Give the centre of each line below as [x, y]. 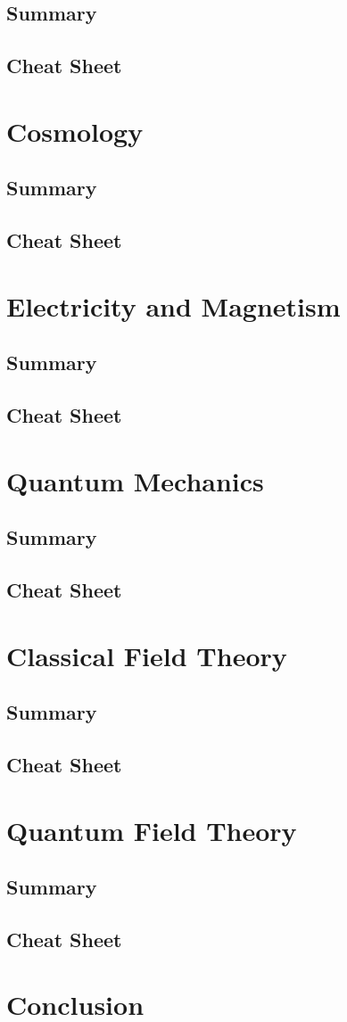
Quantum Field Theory [152, 830]
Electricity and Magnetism [173, 305]
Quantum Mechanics [135, 480]
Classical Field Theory [147, 655]
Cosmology [75, 131]
